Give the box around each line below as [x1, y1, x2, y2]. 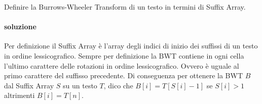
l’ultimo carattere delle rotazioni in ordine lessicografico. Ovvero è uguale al [4, 60, 239, 71]
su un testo [63, 80, 97, 90]
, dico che [103, 80, 133, 90]
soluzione [4, 21, 36, 32]
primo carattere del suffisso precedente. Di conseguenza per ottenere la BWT [4, 70, 243, 81]
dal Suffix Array [4, 80, 54, 90]
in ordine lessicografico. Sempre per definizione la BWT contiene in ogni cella [4, 50, 244, 61]
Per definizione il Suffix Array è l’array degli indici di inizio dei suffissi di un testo [4, 40, 258, 51]
